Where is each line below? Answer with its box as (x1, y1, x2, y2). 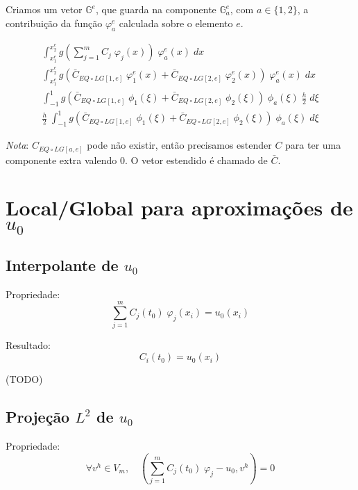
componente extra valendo (6, 152, 117, 167)
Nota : (6, 138, 29, 152)
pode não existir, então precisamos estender (87, 138, 272, 152)
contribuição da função (6, 15, 103, 30)
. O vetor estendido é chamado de (124, 152, 268, 167)
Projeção (6, 406, 70, 427)
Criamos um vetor (6, 2, 83, 16)
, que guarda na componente (95, 2, 216, 16)
